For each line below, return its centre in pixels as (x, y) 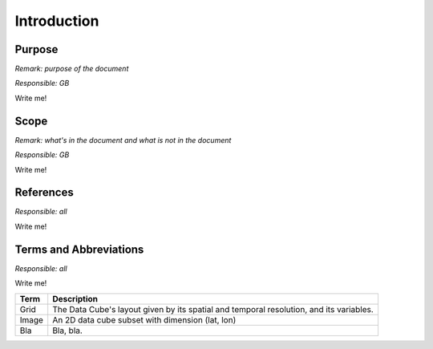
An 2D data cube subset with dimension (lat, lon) (144, 319)
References (44, 193)
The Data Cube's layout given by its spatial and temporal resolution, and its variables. (213, 309)
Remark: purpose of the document (72, 69)
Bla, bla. (68, 331)
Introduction (57, 21)
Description (75, 298)
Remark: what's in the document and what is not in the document (123, 140)
